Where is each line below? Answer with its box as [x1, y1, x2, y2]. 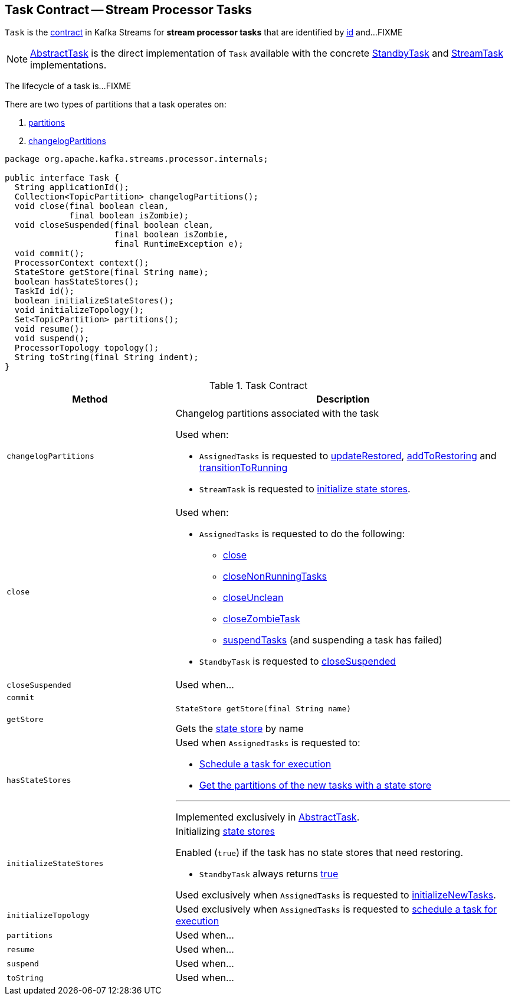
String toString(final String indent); [14, 352, 199, 362]
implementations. [30, 59, 107, 71]
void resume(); [14, 324, 84, 334]
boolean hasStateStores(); [14, 277, 139, 287]
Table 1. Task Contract [209, 380, 308, 392]
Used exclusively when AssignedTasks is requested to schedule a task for [175, 903, 497, 916]
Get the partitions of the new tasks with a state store [199, 779, 432, 792]
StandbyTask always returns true [199, 868, 339, 880]
